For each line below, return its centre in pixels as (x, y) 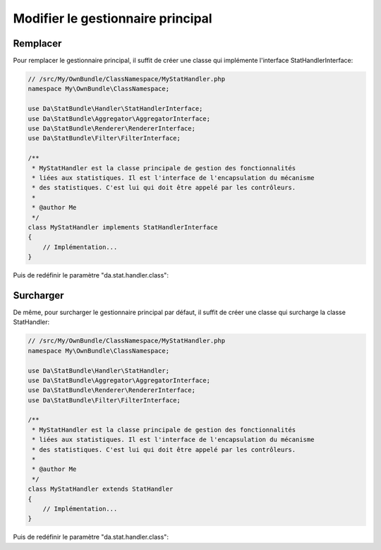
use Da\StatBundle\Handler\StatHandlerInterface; (115, 109)
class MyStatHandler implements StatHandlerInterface (123, 227)
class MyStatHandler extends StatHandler (101, 489)
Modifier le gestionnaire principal (113, 18)
